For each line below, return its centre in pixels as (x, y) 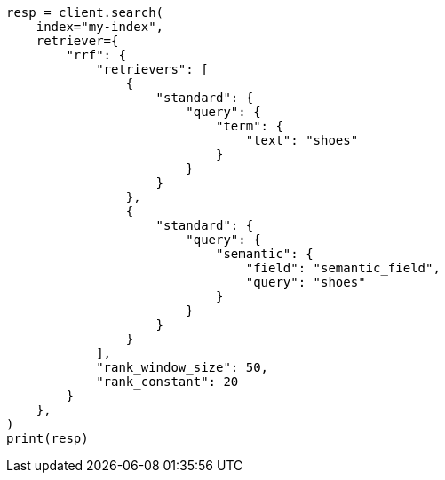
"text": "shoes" (302, 140)
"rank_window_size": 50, (183, 367)
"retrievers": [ (152, 69)
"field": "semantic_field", (343, 268)
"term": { (250, 126)
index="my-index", (100, 27)
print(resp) (48, 438)
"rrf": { (96, 55)
